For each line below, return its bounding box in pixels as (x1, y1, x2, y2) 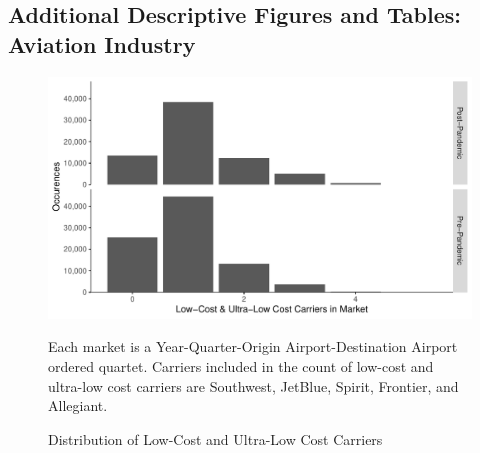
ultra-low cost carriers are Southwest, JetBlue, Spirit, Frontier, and (48, 375, 459, 396)
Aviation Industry (8, 28, 196, 59)
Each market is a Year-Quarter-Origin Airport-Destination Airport (48, 336, 458, 357)
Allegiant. (48, 395, 108, 416)
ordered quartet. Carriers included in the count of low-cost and (48, 356, 434, 376)
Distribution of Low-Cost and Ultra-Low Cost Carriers (48, 428, 383, 449)
